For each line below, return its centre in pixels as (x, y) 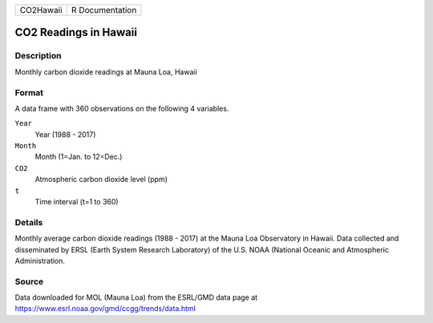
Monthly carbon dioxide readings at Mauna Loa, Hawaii (106, 71)
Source (29, 281)
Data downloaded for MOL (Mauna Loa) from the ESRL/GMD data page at (136, 297)
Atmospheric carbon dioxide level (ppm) (101, 180)
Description (38, 56)
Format (29, 92)
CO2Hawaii (41, 10)
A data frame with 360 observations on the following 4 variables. (122, 108)
